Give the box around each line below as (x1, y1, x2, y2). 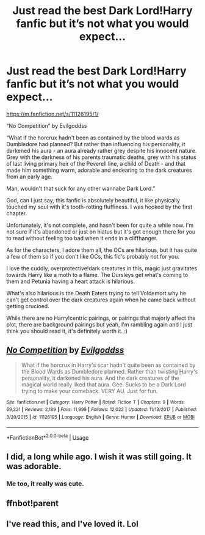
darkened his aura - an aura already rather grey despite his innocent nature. (6, 147, 197, 154)
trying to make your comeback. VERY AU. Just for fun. (21, 387, 158, 394)
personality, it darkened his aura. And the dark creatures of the (21, 374, 180, 382)
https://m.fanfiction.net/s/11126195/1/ (6, 110, 99, 117)
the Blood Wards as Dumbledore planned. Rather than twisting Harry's (21, 367, 198, 375)
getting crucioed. (6, 302, 50, 309)
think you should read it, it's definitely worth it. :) (6, 327, 128, 334)
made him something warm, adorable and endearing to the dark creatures (6, 166, 192, 174)
